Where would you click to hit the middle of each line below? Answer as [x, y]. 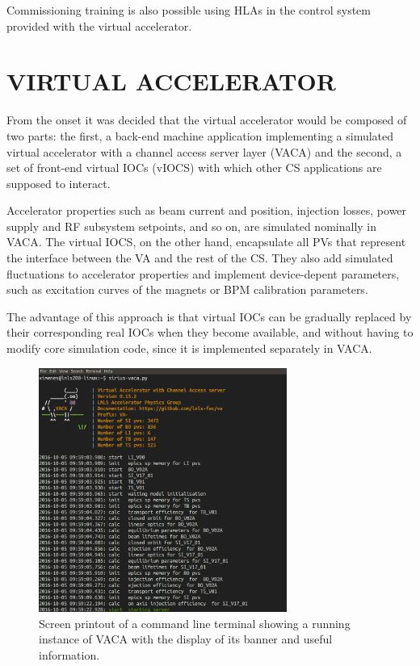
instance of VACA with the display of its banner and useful [186, 639]
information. [69, 654]
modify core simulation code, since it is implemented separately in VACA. [189, 348]
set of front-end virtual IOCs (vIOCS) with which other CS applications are [194, 168]
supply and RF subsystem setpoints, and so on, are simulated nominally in [192, 226]
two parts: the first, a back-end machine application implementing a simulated [200, 135]
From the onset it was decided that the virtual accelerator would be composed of [207, 120]
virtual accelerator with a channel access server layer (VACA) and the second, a [204, 151]
